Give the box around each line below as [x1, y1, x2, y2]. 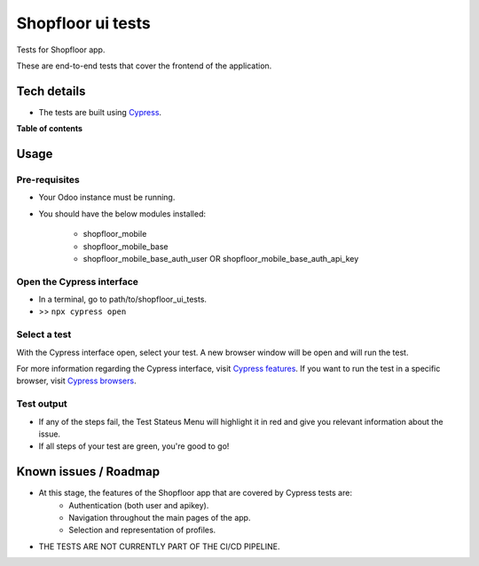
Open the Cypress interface [16, 275, 139, 287]
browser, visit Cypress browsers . [16, 375, 137, 386]
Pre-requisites [16, 174, 80, 186]
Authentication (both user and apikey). [68, 499, 209, 510]
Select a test [16, 328, 72, 341]
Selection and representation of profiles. [68, 524, 216, 536]
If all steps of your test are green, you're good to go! [38, 441, 230, 452]
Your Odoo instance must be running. [38, 192, 176, 203]
